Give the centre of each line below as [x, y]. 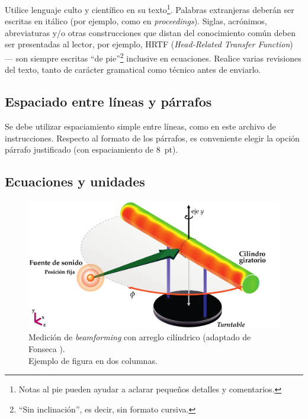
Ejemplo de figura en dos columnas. [93, 360]
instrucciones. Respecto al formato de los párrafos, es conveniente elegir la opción [152, 138]
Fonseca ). [47, 349]
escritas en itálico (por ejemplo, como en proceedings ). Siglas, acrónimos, [136, 21]
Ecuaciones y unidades [75, 181]
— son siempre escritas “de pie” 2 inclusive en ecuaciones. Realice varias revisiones [153, 57]
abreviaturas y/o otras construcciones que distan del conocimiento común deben [150, 32]
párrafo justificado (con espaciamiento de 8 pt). [92, 149]
